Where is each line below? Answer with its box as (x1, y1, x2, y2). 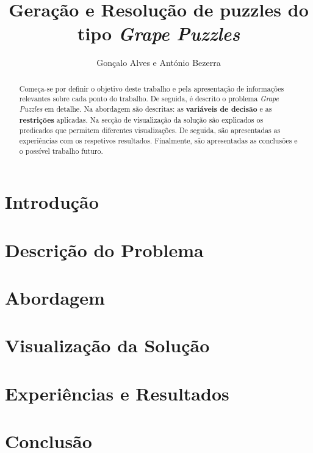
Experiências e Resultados (5, 380, 229, 405)
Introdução (5, 189, 99, 214)
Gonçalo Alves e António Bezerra (96, 56, 221, 69)
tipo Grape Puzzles (77, 21, 240, 46)
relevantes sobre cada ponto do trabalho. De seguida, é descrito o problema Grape (19, 93, 279, 104)
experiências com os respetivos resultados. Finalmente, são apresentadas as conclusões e (19, 135, 298, 145)
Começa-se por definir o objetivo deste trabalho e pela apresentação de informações (19, 83, 284, 93)
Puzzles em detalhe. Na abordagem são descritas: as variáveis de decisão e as (19, 104, 272, 115)
